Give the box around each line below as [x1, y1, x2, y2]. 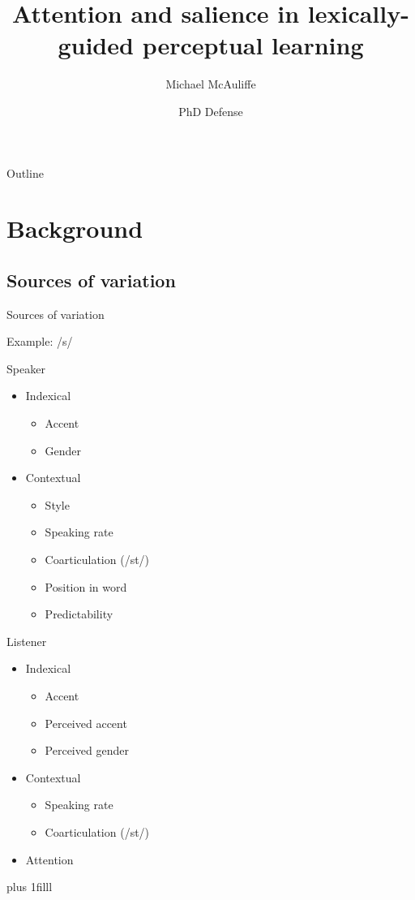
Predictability [45, 605, 113, 622]
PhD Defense [178, 102, 243, 119]
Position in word [45, 578, 127, 595]
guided [58, 28, 134, 62]
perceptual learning [142, 28, 364, 62]
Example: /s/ [6, 333, 73, 350]
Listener [6, 632, 47, 649]
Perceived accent [45, 714, 127, 731]
